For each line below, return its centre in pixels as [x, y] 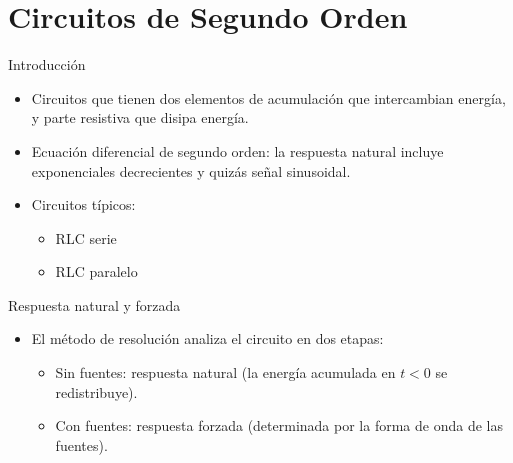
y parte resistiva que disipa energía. [140, 117]
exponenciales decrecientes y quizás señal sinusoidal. [191, 170]
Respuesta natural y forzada [94, 304]
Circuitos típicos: [83, 204]
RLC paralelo [96, 271]
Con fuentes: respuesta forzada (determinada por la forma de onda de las [279, 425]
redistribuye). [96, 391]
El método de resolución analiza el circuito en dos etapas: [207, 338]
